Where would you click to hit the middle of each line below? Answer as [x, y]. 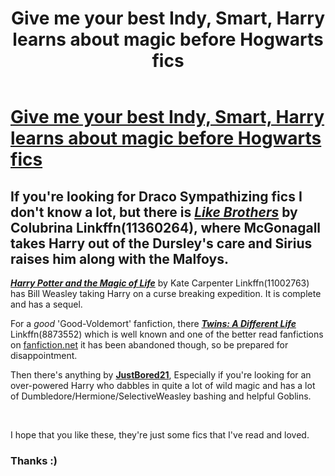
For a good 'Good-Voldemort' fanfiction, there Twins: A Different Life [153, 323]
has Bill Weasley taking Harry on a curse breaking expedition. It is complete [166, 293]
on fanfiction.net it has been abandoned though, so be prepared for [149, 345]
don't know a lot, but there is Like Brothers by [154, 212]
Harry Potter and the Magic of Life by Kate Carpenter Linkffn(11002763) [160, 283]
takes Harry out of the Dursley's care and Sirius [161, 243]
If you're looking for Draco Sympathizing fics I [156, 196]
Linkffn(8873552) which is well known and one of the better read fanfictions [167, 334]
